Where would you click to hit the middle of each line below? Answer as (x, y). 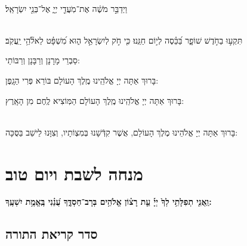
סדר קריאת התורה (52, 234)
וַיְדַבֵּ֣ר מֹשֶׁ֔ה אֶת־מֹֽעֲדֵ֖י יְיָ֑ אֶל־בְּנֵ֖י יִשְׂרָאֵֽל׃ (67, 8)
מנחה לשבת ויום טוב (74, 173)
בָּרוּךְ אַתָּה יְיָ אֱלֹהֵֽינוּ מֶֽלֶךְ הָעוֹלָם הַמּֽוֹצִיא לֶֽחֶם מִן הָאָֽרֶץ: (95, 100)
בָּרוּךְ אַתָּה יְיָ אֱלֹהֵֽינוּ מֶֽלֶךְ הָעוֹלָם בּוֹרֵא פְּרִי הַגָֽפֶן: (82, 80)
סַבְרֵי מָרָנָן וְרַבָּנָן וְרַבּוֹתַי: (43, 60)
